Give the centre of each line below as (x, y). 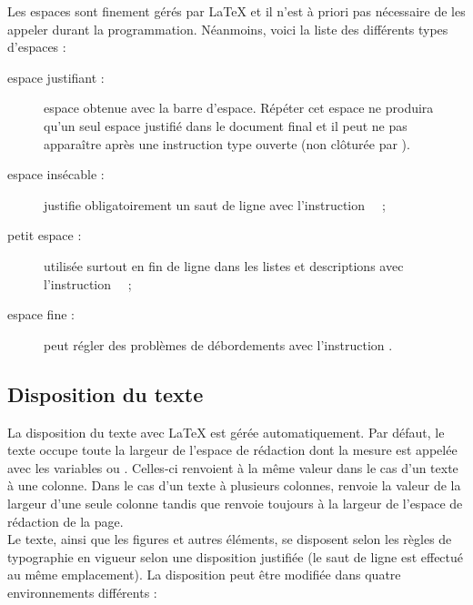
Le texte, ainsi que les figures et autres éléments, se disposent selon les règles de (230, 539)
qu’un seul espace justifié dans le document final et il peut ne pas (226, 125)
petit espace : (45, 235)
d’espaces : (37, 47)
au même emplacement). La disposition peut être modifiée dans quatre (204, 575)
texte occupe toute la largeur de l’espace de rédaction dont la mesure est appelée (232, 450)
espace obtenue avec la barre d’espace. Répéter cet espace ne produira (239, 108)
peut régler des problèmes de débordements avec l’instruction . (218, 344)
